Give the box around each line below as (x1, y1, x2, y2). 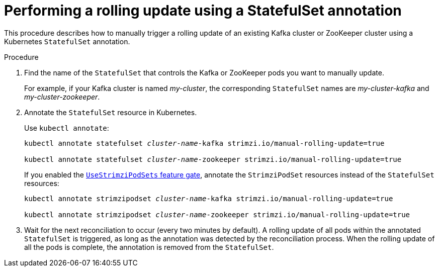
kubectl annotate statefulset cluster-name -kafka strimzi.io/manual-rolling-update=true (24, 139, 385, 147)
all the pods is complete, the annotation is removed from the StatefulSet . (24, 242, 274, 251)
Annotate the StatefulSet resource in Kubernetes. (24, 108, 197, 117)
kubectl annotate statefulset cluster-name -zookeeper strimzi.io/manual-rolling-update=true (24, 155, 402, 163)
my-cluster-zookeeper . (24, 92, 100, 101)
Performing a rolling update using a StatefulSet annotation (4, 2, 402, 19)
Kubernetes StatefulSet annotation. (4, 37, 130, 46)
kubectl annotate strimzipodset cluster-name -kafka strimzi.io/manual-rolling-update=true (24, 194, 393, 203)
